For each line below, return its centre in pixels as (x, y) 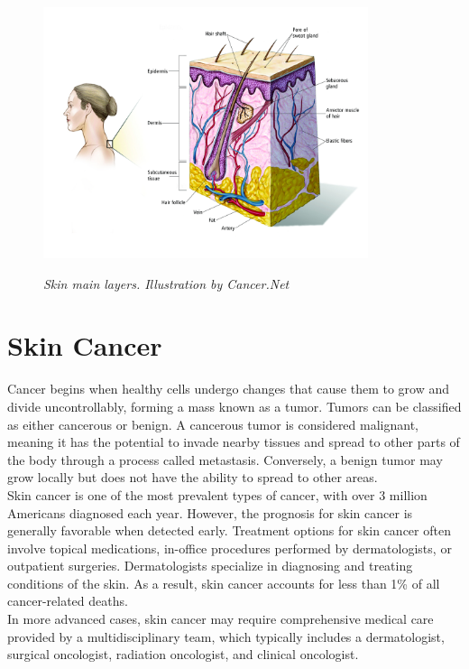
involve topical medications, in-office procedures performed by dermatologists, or (230, 548)
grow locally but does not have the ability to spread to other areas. (193, 477)
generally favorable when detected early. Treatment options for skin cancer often (229, 530)
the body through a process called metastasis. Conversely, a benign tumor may (225, 459)
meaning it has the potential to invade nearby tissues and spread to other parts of (234, 442)
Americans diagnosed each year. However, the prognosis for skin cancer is (210, 512)
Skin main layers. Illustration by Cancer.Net (166, 283)
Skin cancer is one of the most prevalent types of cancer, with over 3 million (217, 494)
